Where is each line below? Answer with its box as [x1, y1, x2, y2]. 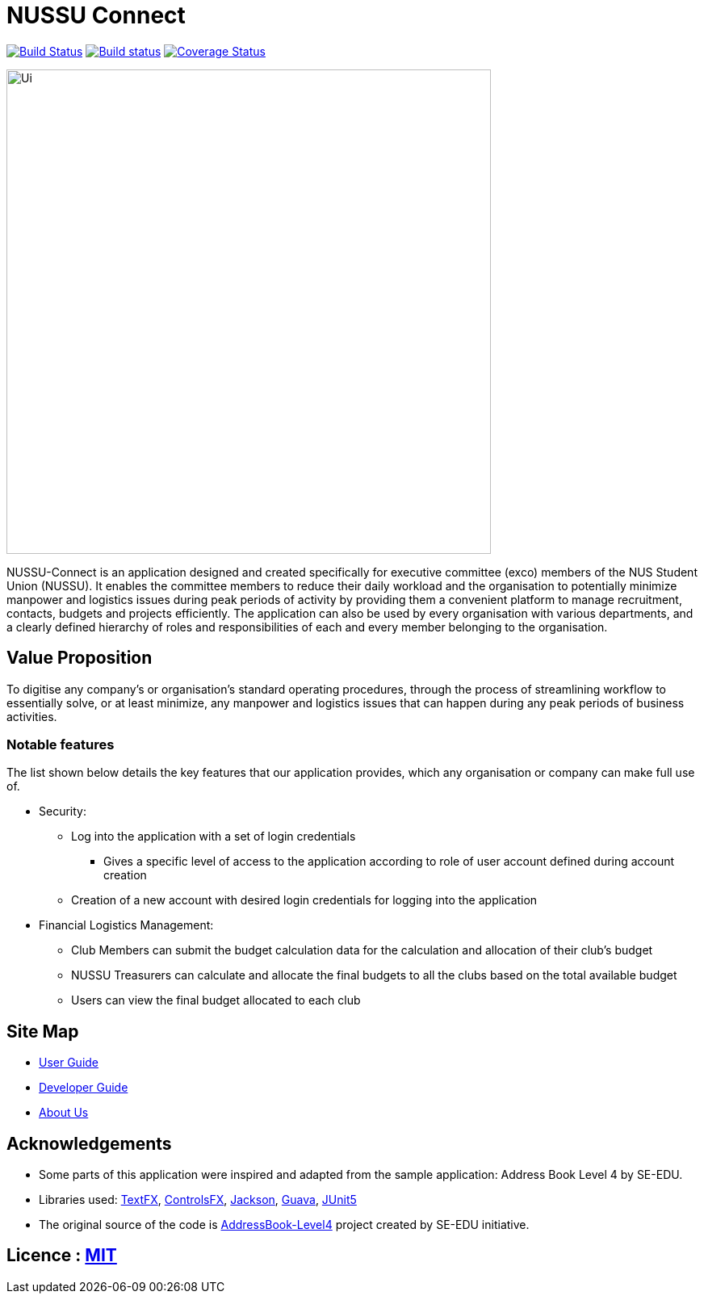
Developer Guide [39, 1080, 128, 1095]
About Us [39, 1105, 89, 1120]
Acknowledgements [6, 1133, 172, 1154]
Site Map [6, 1021, 79, 1042]
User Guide [39, 1055, 99, 1070]
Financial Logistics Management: [39, 918, 214, 933]
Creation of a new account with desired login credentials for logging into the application [71, 893, 538, 908]
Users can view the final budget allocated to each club [71, 993, 361, 1008]
